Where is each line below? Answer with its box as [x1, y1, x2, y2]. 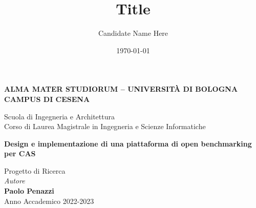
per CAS [4, 148, 36, 159]
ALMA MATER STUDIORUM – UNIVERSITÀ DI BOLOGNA [4, 84, 238, 94]
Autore [4, 175, 25, 186]
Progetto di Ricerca [4, 165, 66, 176]
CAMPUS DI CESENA [4, 93, 90, 104]
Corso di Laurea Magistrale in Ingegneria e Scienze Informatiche [4, 121, 206, 132]
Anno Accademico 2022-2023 [4, 195, 94, 206]
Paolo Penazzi [4, 185, 54, 196]
